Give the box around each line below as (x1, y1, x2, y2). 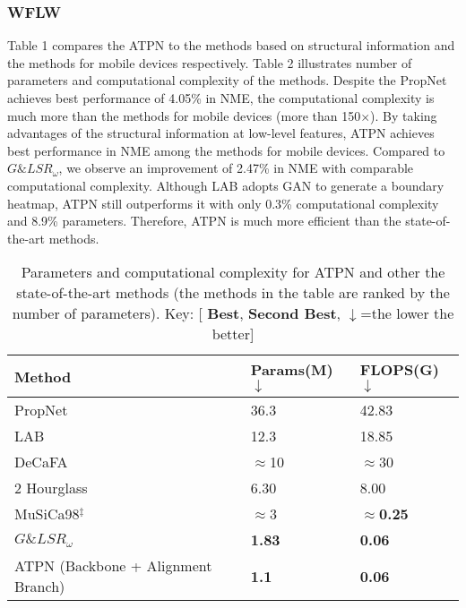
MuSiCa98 (14, 503, 80, 525)
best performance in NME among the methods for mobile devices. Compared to (7, 141, 445, 159)
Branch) (14, 576, 65, 597)
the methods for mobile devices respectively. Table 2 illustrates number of (7, 53, 412, 72)
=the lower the (360, 303, 454, 324)
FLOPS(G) (359, 359, 439, 381)
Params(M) (250, 359, 333, 381)
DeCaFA (14, 451, 68, 473)
